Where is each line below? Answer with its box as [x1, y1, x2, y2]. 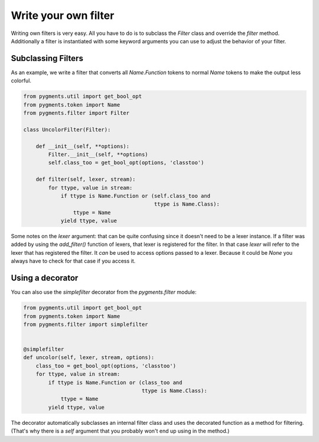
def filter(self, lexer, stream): [35, 176, 136, 183]
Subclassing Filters [11, 53, 84, 63]
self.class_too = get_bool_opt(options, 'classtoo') [48, 159, 204, 166]
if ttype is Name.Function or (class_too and [48, 379, 183, 386]
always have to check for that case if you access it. [11, 258, 136, 265]
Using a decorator [11, 273, 79, 283]
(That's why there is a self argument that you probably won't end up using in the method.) [11, 427, 230, 435]
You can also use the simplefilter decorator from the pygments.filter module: [11, 289, 197, 296]
